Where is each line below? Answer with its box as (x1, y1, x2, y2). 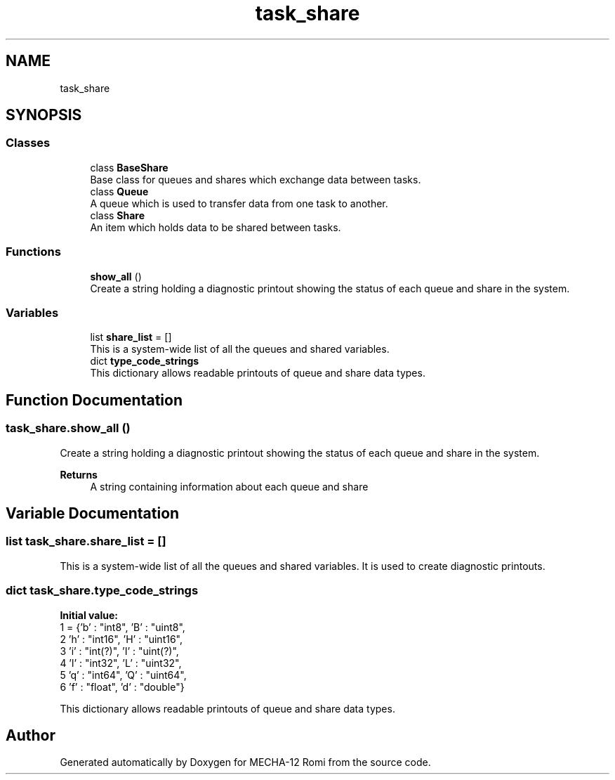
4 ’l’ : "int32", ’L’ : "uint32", (60, 656, 182, 669)
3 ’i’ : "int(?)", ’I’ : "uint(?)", (60, 644, 179, 657)
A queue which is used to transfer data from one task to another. (90, 197, 388, 209)
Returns (60, 468, 98, 481)
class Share (90, 209, 145, 221)
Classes (6, 136, 51, 150)
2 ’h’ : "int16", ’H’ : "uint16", (60, 632, 183, 645)
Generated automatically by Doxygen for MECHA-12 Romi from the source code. (60, 756, 431, 769)
